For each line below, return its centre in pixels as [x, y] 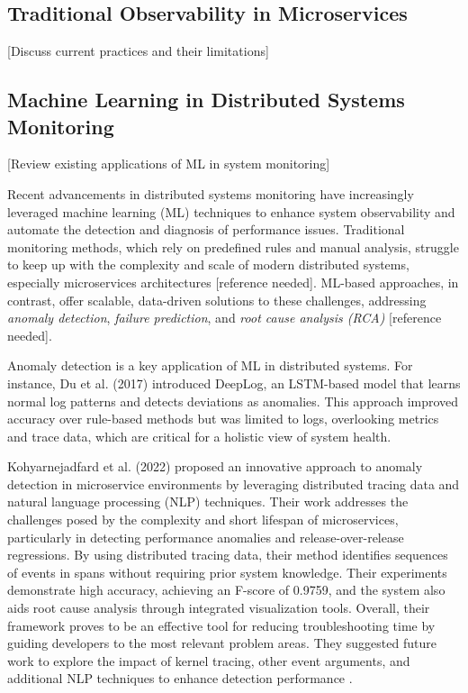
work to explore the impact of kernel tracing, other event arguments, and [209, 660]
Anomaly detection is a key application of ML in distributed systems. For [210, 365]
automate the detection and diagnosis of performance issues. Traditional [206, 229]
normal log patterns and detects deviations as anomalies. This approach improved [233, 401]
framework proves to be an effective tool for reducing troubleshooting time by [221, 625]
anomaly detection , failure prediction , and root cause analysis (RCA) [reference [225, 318]
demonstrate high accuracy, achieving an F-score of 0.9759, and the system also [226, 590]
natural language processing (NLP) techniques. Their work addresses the [208, 502]
